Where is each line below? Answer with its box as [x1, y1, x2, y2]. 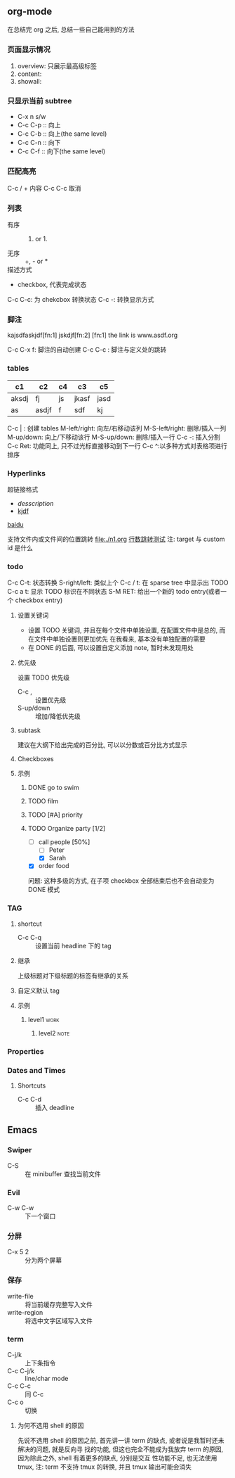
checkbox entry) [15, 596, 63, 604]
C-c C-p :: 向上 [17, 121, 61, 129]
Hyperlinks [7, 468, 46, 478]
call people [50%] [38, 838, 90, 846]
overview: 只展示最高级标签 [17, 62, 97, 70]
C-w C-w [7, 1203, 34, 1212]
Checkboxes [17, 755, 54, 763]
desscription [17, 499, 54, 507]
